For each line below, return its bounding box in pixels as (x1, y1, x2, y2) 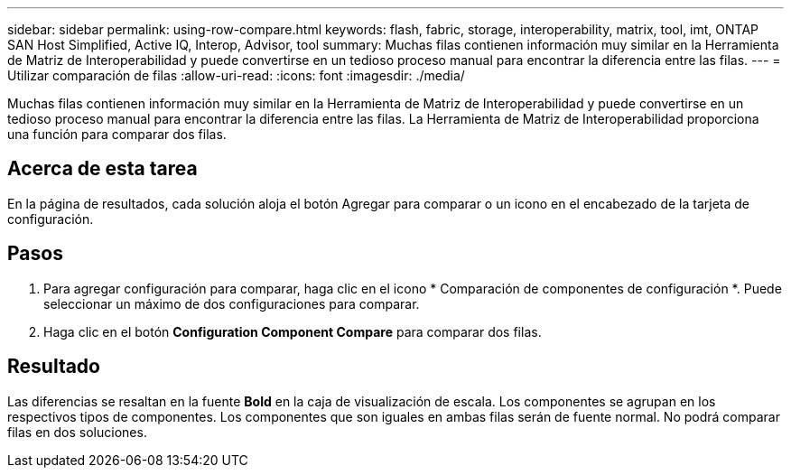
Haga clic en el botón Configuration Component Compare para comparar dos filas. (43, 323, 542, 340)
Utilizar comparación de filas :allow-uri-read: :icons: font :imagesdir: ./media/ (7, 68, 465, 83)
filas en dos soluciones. (7, 424, 147, 440)
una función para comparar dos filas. (7, 126, 227, 142)
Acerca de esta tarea (7, 157, 198, 181)
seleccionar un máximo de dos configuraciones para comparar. (43, 295, 420, 312)
